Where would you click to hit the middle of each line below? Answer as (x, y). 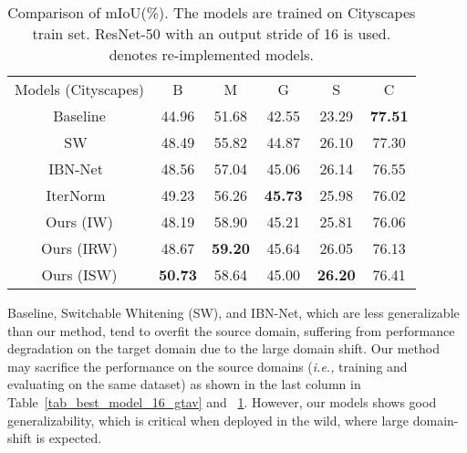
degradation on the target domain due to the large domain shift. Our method (223, 348)
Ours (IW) (79, 221)
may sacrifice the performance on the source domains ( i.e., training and (208, 366)
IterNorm (76, 195)
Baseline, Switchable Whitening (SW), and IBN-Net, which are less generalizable (233, 312)
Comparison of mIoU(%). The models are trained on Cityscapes (212, 12)
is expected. (69, 438)
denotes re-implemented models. (211, 54)
